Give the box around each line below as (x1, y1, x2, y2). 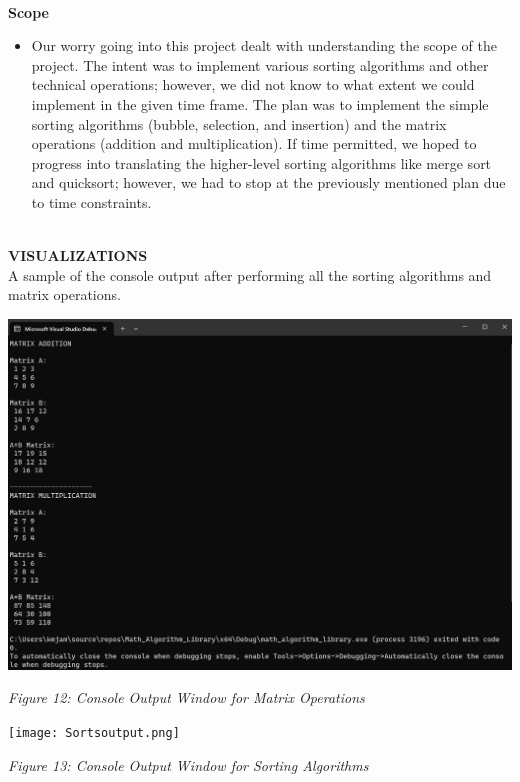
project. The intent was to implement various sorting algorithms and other (31, 54, 489, 75)
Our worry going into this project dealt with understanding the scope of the (31, 35, 497, 56)
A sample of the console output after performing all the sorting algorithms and (8, 264, 492, 285)
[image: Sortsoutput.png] (8, 726, 180, 741)
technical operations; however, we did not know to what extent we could (31, 74, 475, 95)
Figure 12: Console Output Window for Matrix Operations (8, 687, 365, 708)
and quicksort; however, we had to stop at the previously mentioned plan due (31, 172, 506, 193)
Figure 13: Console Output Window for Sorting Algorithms (8, 754, 369, 775)
